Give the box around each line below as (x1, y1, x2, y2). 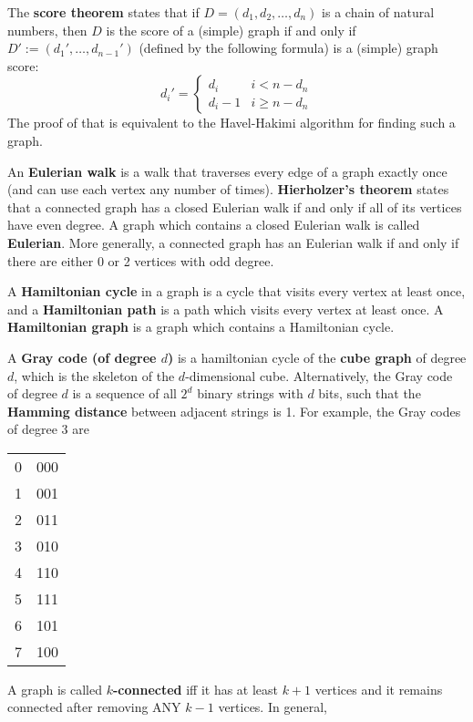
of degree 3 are (7, 419, 89, 438)
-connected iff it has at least (112, 679, 279, 698)
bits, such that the (318, 384, 421, 403)
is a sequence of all (72, 384, 177, 403)
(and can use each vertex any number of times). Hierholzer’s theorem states (7, 180, 449, 199)
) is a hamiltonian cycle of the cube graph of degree (168, 347, 467, 366)
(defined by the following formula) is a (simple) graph (139, 38, 438, 57)
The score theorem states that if (7, 3, 200, 21)
